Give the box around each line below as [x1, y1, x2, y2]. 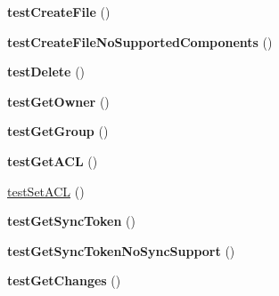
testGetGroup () [7, 122, 109, 140]
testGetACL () [7, 151, 98, 170]
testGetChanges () [7, 271, 121, 290]
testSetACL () [7, 181, 85, 200]
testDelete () [7, 62, 86, 81]
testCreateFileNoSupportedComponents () [7, 32, 273, 51]
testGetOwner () [7, 92, 110, 110]
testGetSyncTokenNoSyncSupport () [7, 241, 235, 260]
